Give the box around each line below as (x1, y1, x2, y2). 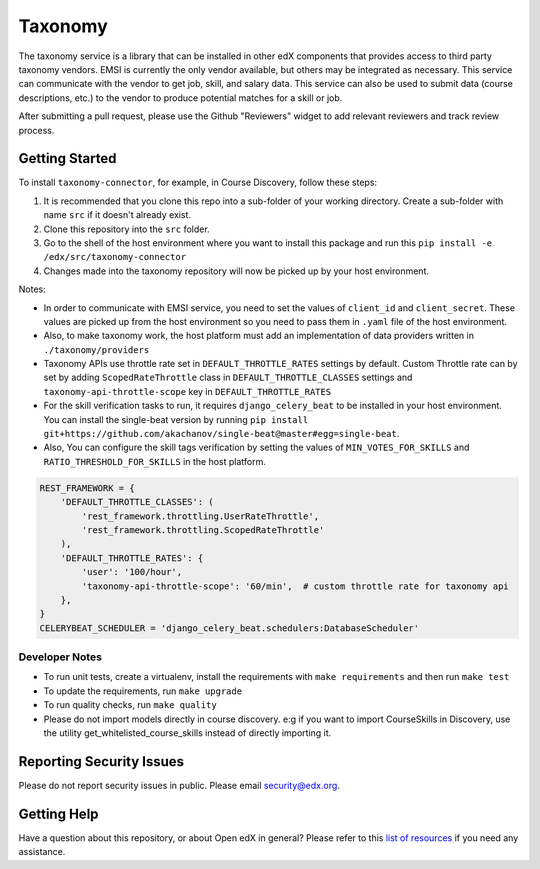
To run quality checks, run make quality (43, 699, 217, 711)
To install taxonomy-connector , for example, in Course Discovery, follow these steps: (18, 176, 378, 189)
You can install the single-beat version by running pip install (43, 413, 309, 425)
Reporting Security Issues (18, 753, 185, 770)
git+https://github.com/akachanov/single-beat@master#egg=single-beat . (43, 428, 400, 440)
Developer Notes (18, 650, 102, 664)
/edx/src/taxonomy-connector (43, 251, 187, 263)
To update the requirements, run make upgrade (43, 685, 243, 697)
